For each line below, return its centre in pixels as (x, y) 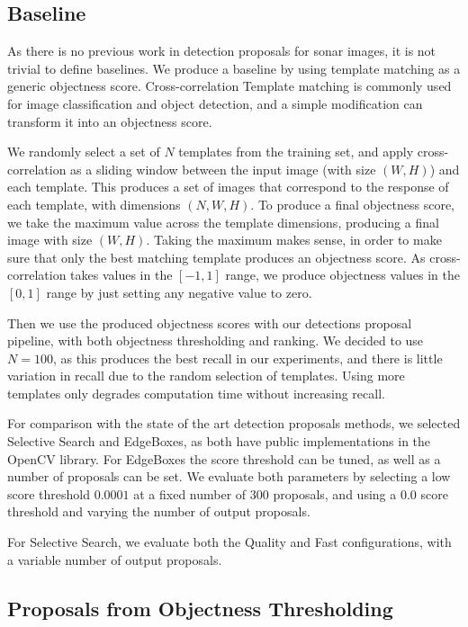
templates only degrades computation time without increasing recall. (196, 393)
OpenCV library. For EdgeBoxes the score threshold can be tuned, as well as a (224, 458)
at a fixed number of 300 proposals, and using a (265, 493)
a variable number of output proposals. (115, 559)
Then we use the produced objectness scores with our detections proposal (210, 322)
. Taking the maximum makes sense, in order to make (294, 240)
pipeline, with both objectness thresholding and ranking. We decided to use (216, 340)
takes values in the (121, 275)
